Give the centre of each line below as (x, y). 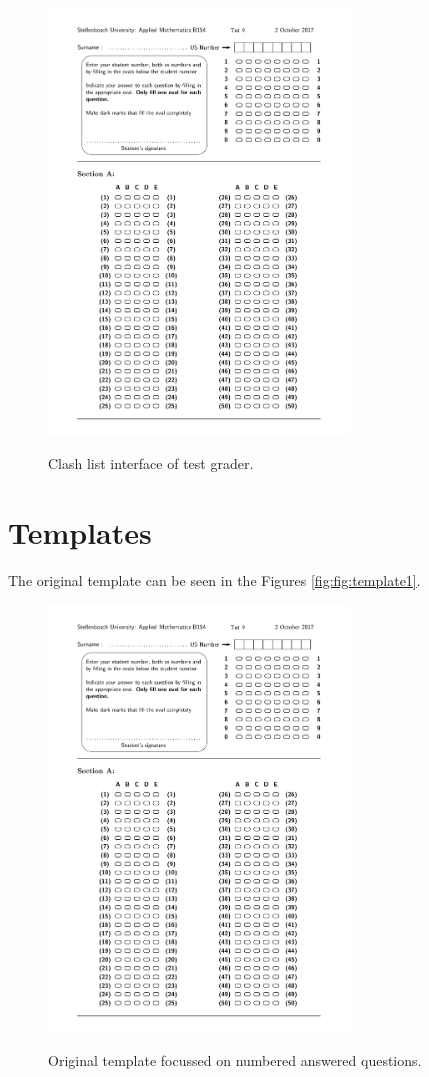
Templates (80, 532)
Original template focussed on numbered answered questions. (235, 1060)
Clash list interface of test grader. (151, 463)
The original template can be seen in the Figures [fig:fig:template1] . (214, 580)
